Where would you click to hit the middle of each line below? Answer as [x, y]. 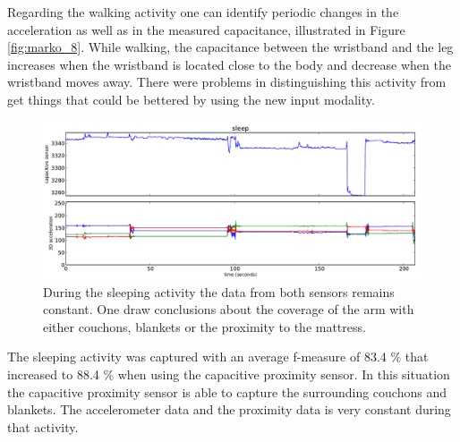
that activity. [43, 426]
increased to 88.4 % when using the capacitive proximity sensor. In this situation [229, 374]
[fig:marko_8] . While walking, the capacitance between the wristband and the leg [230, 47]
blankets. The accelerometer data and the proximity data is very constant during [229, 409]
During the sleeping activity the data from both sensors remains [219, 291]
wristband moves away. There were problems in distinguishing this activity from [227, 82]
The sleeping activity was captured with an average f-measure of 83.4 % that [218, 357]
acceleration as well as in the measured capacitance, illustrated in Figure [206, 29]
